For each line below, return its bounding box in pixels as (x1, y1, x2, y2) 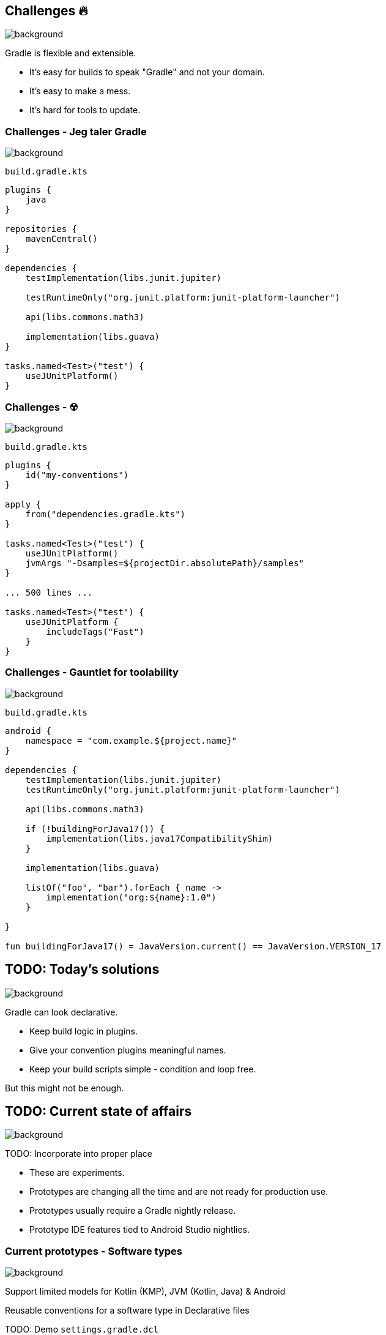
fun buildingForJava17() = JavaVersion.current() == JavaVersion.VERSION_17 (5, 941, 382, 951)
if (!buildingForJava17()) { (25, 823, 165, 834)
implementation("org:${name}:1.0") (46, 892, 217, 902)
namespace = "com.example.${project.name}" (25, 735, 237, 746)
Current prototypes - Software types (5, 1244, 183, 1257)
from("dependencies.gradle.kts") (25, 509, 186, 519)
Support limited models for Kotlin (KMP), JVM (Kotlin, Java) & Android (5, 1286, 286, 1297)
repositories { (5, 224, 78, 234)
